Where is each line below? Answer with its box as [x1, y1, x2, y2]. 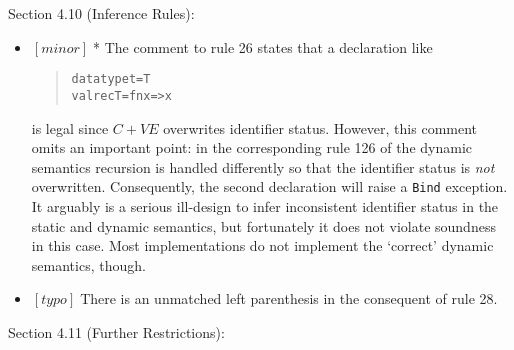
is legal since [31, 117, 109, 138]
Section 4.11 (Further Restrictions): [8, 321, 225, 342]
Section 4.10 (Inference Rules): [8, 3, 195, 23]
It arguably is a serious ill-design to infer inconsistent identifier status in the [31, 195, 499, 216]
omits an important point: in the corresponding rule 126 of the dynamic [31, 137, 472, 158]
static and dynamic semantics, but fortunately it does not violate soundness [31, 215, 496, 236]
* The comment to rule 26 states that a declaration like [93, 36, 433, 57]
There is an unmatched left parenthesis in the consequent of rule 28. [80, 288, 498, 309]
